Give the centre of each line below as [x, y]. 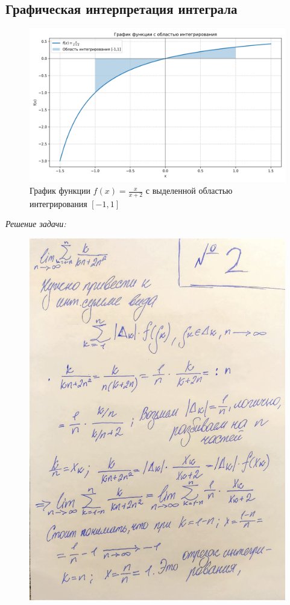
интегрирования [58, 203]
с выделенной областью [189, 190]
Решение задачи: [36, 224]
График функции [60, 190]
